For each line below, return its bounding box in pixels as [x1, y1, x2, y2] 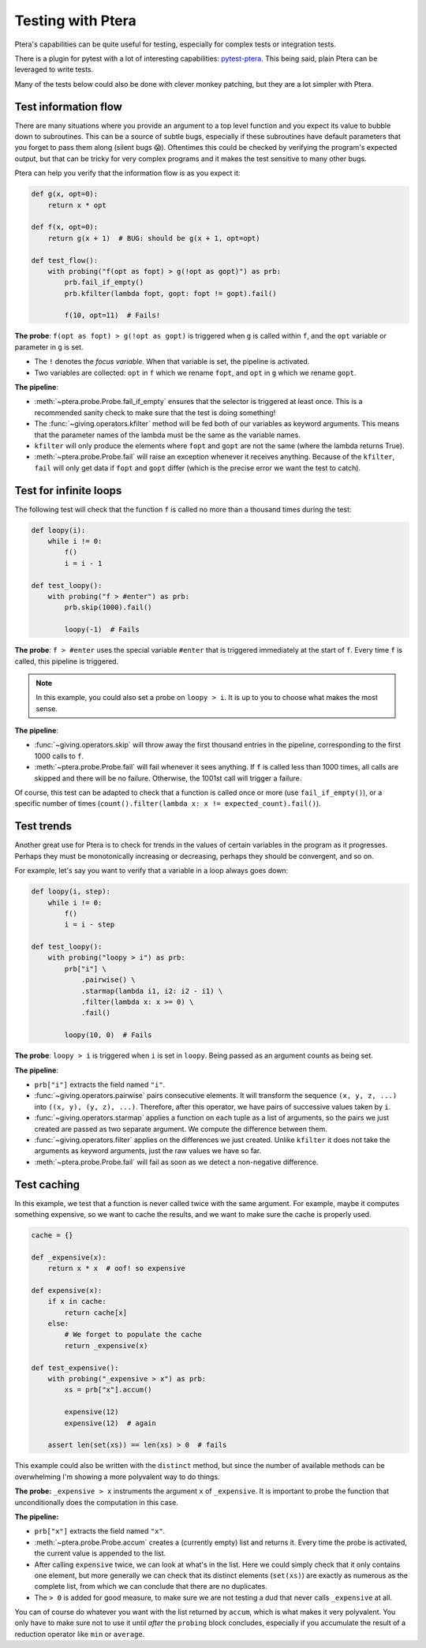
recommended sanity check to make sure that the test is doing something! [34, 407, 276, 418]
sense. [35, 703, 58, 714]
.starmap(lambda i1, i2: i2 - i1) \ [80, 987, 223, 995]
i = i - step [64, 920, 115, 929]
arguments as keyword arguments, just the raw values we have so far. [34, 1146, 262, 1155]
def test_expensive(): [31, 1363, 119, 1373]
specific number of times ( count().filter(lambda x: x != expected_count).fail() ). [14, 799, 321, 808]
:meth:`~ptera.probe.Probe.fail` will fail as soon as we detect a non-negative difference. [34, 1157, 319, 1167]
